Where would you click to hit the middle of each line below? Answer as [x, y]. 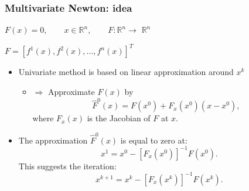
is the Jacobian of [119, 118]
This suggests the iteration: [67, 166]
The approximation [53, 140]
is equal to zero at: [154, 140]
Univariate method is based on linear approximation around [126, 72]
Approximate [71, 91]
